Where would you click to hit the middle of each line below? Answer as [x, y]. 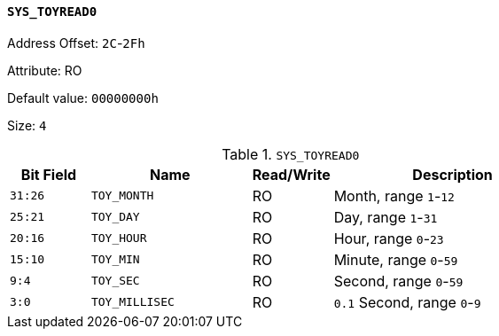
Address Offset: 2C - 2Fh [76, 43]
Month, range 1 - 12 [394, 195]
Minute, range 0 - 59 [396, 259]
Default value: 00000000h [83, 98]
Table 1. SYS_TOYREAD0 [291, 154]
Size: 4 [27, 125]
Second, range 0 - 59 [398, 281]
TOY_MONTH [122, 196]
